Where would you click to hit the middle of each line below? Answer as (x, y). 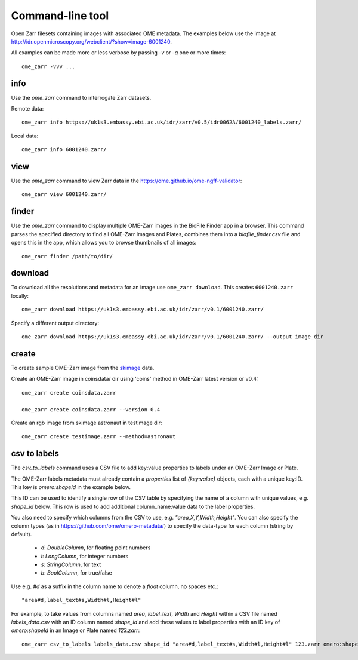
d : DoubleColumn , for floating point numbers (96, 548)
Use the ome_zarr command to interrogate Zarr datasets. (81, 97)
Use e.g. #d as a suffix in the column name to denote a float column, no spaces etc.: (115, 586)
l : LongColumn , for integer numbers (85, 556)
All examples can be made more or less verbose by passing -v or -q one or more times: (118, 53)
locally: (20, 295)
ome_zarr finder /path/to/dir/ (67, 256)
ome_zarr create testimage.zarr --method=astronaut (99, 437)
